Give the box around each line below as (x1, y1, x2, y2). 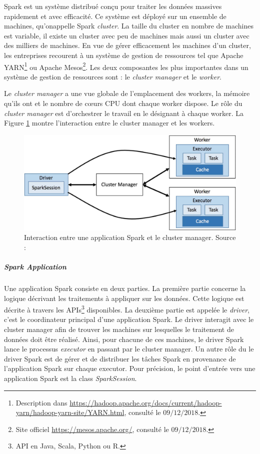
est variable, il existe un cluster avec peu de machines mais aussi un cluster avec (4, 30, 249, 40)
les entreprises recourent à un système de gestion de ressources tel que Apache (4, 49, 243, 60)
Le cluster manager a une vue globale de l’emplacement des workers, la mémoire (4, 88, 250, 98)
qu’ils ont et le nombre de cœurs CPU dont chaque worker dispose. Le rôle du (4, 98, 242, 108)
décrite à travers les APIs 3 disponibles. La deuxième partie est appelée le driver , (4, 303, 249, 314)
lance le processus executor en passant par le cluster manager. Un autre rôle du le (4, 343, 254, 354)
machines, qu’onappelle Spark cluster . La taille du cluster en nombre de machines (4, 20, 253, 31)
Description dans (15, 397, 67, 407)
